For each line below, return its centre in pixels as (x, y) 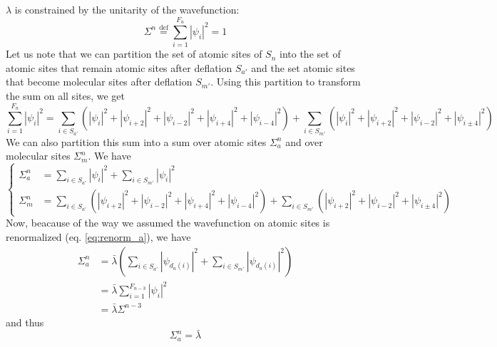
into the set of (310, 54)
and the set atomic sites (303, 67)
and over (304, 141)
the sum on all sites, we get (66, 95)
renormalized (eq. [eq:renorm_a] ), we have (98, 236)
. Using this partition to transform (286, 82)
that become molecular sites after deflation (99, 82)
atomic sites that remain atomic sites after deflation (119, 67)
